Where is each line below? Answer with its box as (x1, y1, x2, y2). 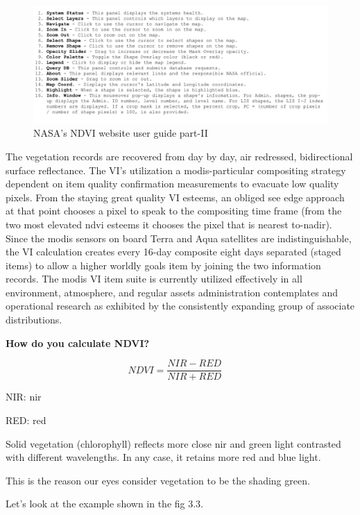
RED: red (6, 412, 46, 427)
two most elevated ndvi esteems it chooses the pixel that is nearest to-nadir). (6, 217, 332, 231)
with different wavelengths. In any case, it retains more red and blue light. (6, 450, 321, 464)
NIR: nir (6, 389, 42, 404)
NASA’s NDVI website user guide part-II (33, 126, 208, 140)
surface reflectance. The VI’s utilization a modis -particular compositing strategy (6, 162, 346, 177)
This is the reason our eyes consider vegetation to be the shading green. (6, 473, 310, 487)
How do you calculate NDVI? (6, 335, 150, 350)
